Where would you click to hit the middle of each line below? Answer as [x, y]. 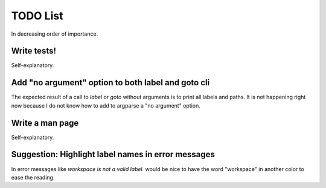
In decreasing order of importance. [55, 34]
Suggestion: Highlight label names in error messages [113, 154]
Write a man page [45, 123]
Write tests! [34, 51]
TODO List [37, 16]
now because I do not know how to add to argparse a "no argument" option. [106, 105]
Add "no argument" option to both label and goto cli [110, 83]
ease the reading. [33, 177]
